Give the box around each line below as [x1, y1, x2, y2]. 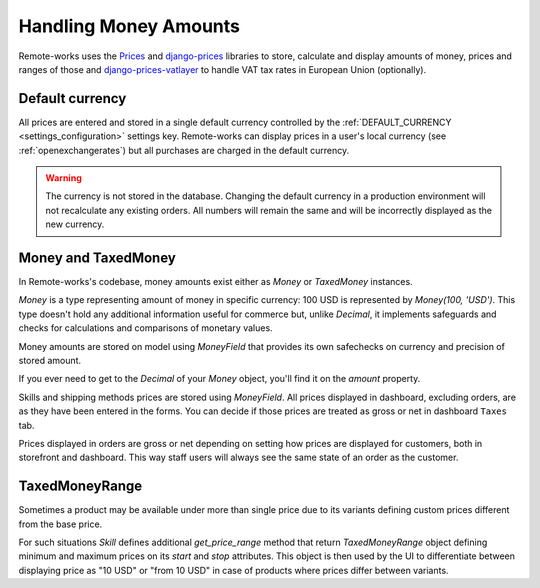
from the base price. [18, 518, 103, 530]
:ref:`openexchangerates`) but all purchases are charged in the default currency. [18, 144, 350, 156]
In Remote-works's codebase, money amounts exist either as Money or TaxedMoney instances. [18, 276, 414, 288]
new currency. [45, 218, 105, 230]
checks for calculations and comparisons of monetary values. [18, 322, 274, 334]
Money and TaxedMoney [18, 250, 177, 266]
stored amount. [18, 355, 82, 367]
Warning [45, 172, 82, 184]
